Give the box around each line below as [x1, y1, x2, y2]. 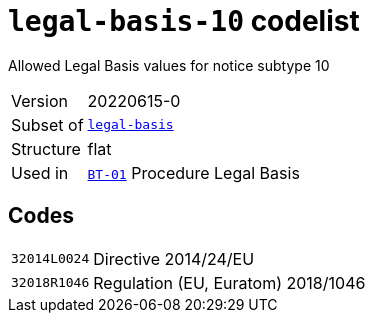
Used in [11, 162, 69, 183]
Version [11, 90, 68, 111]
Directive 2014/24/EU [93, 248, 255, 269]
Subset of [11, 114, 84, 135]
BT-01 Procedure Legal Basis [87, 162, 300, 183]
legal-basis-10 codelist [8, 4, 360, 38]
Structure [11, 138, 81, 159]
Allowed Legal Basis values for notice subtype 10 [8, 56, 330, 74]
